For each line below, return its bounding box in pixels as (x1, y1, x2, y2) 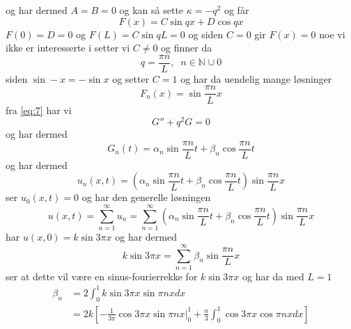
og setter (112, 71, 150, 86)
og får (224, 3, 249, 17)
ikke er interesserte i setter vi (6, 40, 130, 55)
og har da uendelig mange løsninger (180, 71, 332, 86)
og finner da (161, 40, 212, 55)
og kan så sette (119, 3, 184, 17)
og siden (188, 26, 224, 41)
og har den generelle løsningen (81, 190, 211, 204)
